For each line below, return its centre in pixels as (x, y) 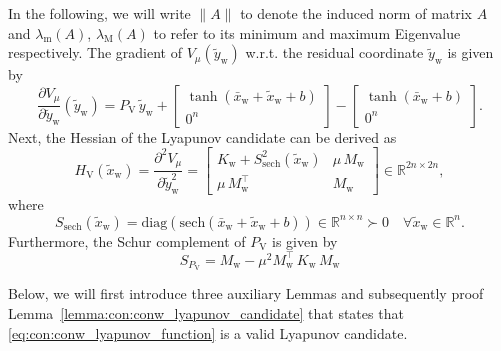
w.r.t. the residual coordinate (334, 52)
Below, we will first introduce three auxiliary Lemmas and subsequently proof (246, 293)
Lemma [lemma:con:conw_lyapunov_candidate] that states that (206, 313)
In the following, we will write (99, 13)
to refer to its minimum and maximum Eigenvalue (307, 32)
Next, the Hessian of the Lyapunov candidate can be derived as (202, 136)
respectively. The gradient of (95, 52)
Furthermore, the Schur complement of (127, 240)
